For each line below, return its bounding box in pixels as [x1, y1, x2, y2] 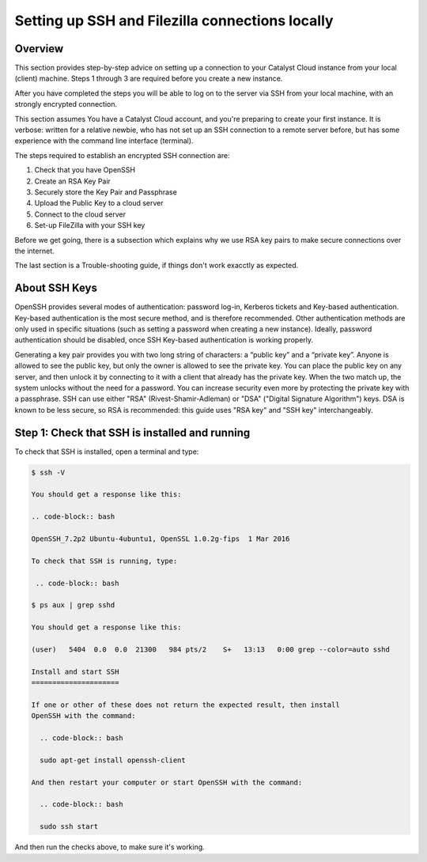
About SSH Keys [14, 282, 98, 295]
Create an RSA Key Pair [34, 176, 111, 186]
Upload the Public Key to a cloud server [34, 198, 164, 208]
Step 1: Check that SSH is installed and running [14, 425, 251, 439]
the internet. [14, 246, 55, 255]
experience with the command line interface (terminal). [14, 136, 194, 146]
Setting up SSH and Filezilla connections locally [14, 12, 334, 29]
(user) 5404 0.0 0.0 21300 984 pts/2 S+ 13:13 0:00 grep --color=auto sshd [31, 645, 391, 654]
